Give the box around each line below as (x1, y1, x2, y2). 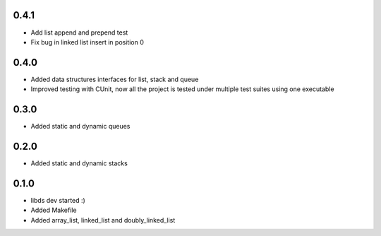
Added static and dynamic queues (30, 122, 131, 131)
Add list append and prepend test (30, 28, 128, 37)
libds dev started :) (30, 196, 86, 204)
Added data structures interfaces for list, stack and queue (30, 75, 199, 83)
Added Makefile (30, 206, 77, 215)
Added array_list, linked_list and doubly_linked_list (30, 216, 176, 224)
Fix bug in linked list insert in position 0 (30, 37, 144, 46)
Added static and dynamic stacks (30, 159, 128, 167)
